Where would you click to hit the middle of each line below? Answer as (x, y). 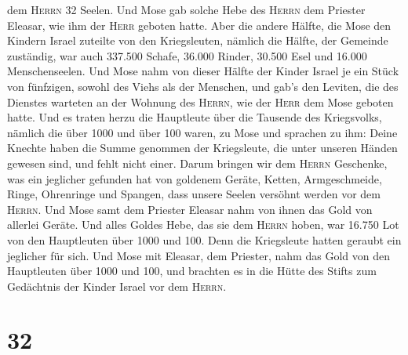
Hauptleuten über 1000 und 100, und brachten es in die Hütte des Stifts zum (192, 271)
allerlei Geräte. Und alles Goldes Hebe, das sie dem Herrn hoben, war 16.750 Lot (203, 225)
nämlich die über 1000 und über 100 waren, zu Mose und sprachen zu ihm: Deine (202, 132)
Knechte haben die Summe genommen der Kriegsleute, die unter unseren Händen (202, 148)
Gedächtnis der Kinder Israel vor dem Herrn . (117, 286)
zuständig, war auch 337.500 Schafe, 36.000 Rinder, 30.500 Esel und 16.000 (187, 55)
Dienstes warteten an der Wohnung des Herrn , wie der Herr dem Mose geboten (200, 101)
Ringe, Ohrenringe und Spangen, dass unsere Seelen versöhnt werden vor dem (194, 194)
